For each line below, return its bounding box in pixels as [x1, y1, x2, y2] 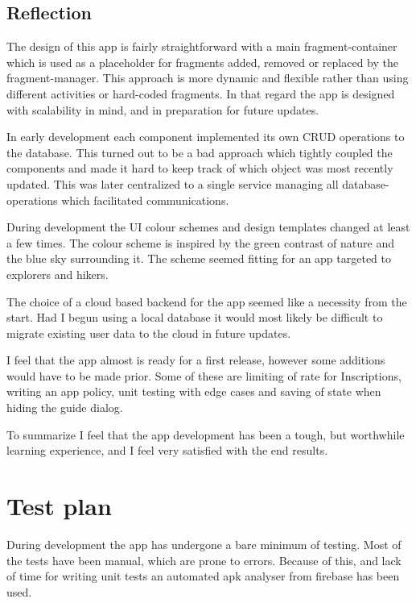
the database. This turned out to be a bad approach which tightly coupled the [6, 143, 393, 160]
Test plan [6, 489, 112, 522]
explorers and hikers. [6, 265, 109, 282]
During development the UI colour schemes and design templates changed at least [6, 218, 410, 235]
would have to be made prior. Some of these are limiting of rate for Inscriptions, [6, 367, 402, 384]
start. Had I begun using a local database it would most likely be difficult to [6, 309, 383, 326]
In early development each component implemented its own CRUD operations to [6, 128, 405, 145]
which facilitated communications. [61, 191, 229, 208]
